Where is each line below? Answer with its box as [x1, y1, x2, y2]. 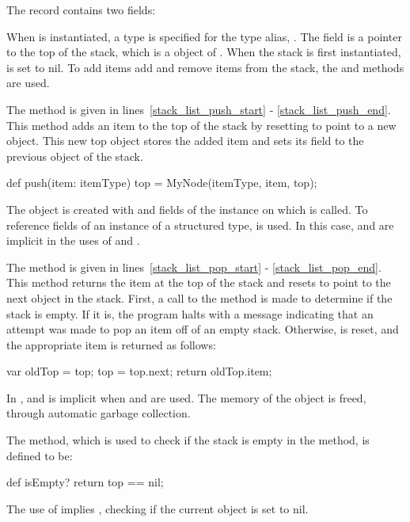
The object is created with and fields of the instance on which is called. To [6, 200, 368, 217]
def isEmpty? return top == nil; [6, 474, 164, 490]
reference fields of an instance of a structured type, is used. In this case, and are [6, 216, 394, 233]
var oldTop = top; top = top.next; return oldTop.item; [6, 363, 272, 379]
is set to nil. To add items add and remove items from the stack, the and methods [6, 59, 404, 75]
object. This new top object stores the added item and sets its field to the [6, 132, 364, 149]
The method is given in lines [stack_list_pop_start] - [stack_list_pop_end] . [6, 258, 382, 275]
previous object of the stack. [6, 147, 143, 164]
